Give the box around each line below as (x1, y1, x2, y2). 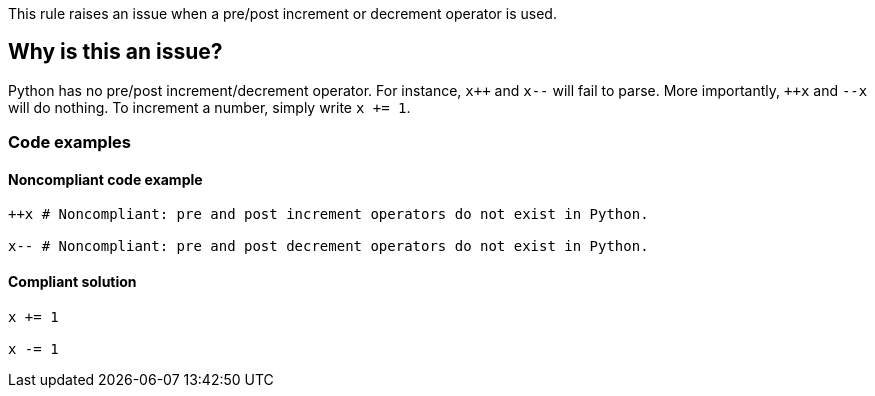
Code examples (8, 132, 132, 153)
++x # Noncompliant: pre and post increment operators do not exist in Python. (8, 206, 649, 223)
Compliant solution (8, 273, 137, 291)
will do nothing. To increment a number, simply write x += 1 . (8, 98, 411, 116)
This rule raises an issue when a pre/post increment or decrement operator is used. (8, 5, 557, 22)
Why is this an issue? (8, 39, 223, 65)
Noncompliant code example (8, 170, 203, 188)
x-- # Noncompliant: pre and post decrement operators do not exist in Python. (8, 238, 649, 255)
